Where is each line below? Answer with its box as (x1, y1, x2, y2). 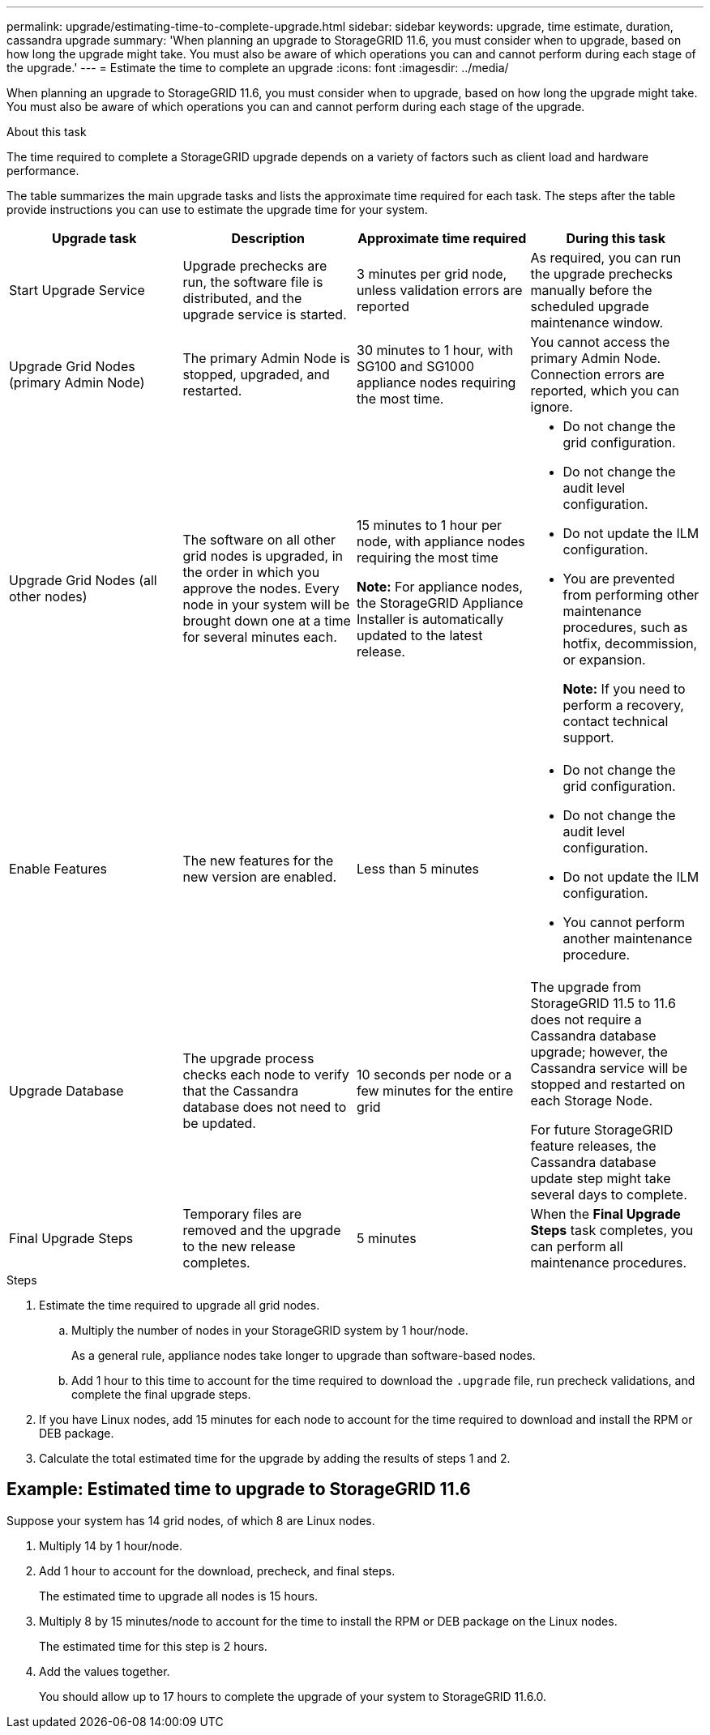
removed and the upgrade (182, 1222, 341, 1238)
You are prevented (562, 570, 675, 587)
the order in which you (182, 564, 320, 580)
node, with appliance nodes (357, 533, 525, 549)
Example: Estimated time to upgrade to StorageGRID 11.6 (6, 1479, 471, 1500)
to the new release (182, 1238, 296, 1254)
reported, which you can (530, 382, 680, 399)
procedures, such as (562, 619, 688, 635)
